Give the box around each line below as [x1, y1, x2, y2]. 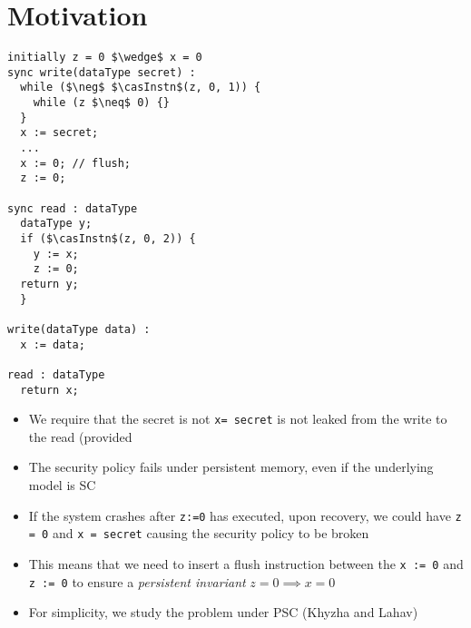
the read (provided [28, 427, 132, 446]
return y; [20, 277, 79, 290]
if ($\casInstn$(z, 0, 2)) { [20, 232, 196, 245]
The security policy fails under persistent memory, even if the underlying [28, 457, 434, 476]
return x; [20, 383, 79, 397]
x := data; [20, 338, 85, 351]
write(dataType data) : [7, 322, 151, 336]
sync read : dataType [7, 201, 138, 215]
